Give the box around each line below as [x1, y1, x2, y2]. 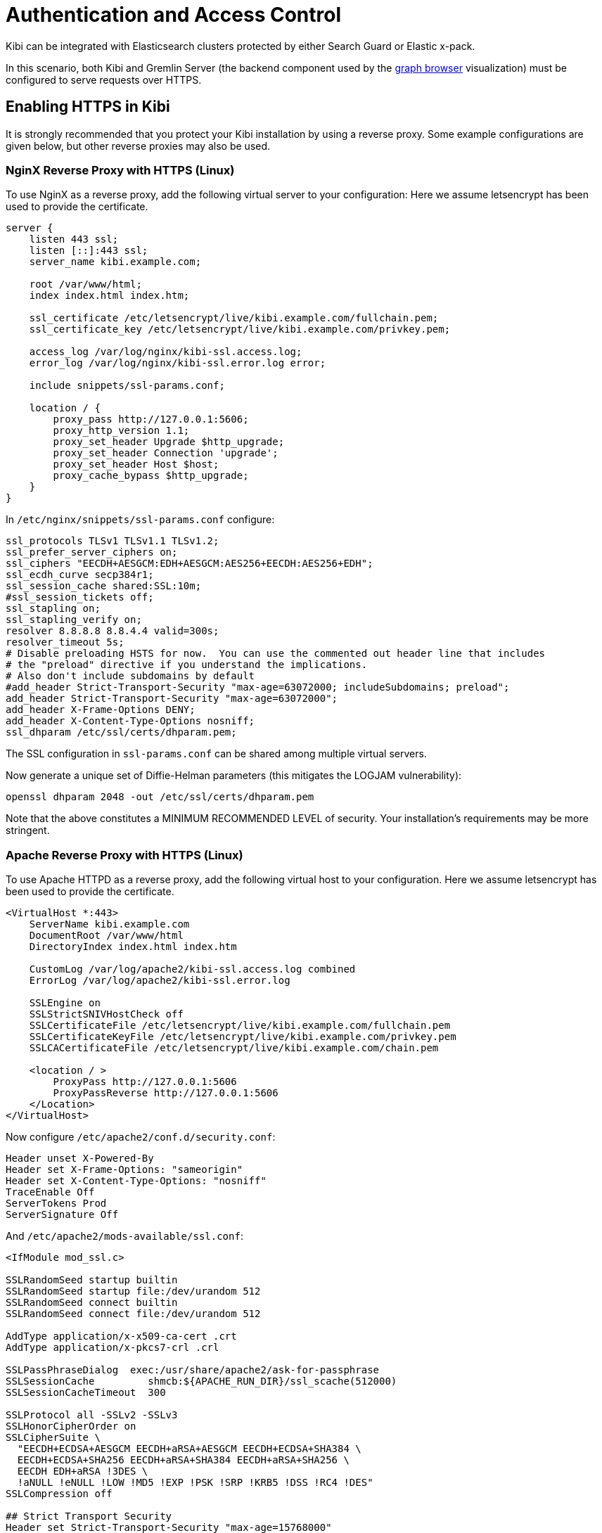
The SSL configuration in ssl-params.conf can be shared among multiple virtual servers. [6, 748, 427, 760]
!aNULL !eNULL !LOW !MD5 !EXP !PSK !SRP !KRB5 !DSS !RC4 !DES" [17, 1477, 373, 1489]
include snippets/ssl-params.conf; [29, 380, 225, 392]
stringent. [6, 824, 50, 837]
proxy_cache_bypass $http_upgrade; [53, 470, 249, 482]
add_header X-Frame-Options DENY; [6, 704, 196, 716]
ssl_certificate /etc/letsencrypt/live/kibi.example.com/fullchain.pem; [29, 312, 439, 324]
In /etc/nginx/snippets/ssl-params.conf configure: [6, 513, 275, 526]
